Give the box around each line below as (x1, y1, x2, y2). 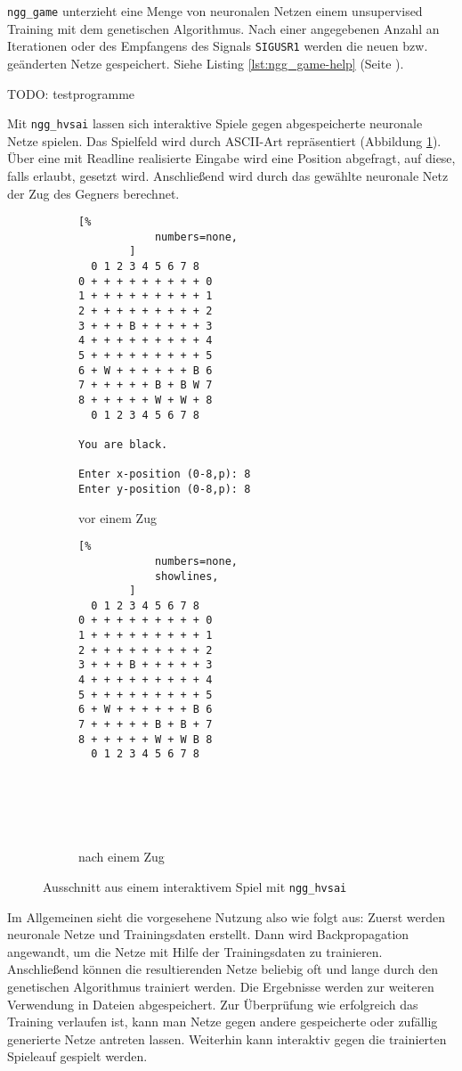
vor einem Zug (78, 508, 157, 527)
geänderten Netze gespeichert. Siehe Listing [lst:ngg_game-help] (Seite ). (7, 53, 404, 72)
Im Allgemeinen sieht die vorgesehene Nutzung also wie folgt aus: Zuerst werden (7, 907, 445, 926)
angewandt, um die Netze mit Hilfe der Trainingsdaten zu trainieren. (7, 942, 383, 961)
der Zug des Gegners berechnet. (7, 184, 180, 202)
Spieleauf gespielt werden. (7, 1047, 148, 1066)
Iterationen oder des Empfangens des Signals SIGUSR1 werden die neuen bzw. (7, 37, 428, 55)
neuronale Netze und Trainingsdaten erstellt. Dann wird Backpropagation (7, 925, 409, 944)
